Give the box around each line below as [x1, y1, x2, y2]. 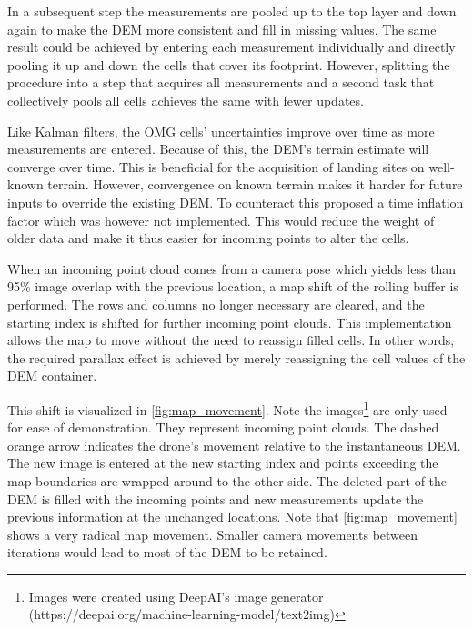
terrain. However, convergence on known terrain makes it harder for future [47, 175, 463, 194]
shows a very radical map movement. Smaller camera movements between [7, 524, 418, 544]
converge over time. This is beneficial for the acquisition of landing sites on [7, 157, 425, 176]
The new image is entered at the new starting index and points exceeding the [7, 453, 438, 472]
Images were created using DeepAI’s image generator [28, 586, 324, 605]
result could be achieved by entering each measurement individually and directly [7, 37, 456, 56]
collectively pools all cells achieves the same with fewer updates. [7, 90, 364, 109]
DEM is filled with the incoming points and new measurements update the [7, 489, 424, 508]
